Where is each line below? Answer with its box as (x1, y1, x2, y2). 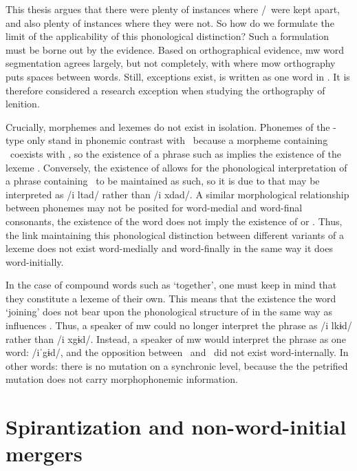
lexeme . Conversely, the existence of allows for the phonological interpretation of (6, 160, 347, 174)
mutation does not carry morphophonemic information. (6, 372, 238, 386)
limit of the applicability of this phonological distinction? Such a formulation (6, 29, 329, 43)
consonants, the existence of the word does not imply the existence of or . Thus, (6, 213, 343, 228)
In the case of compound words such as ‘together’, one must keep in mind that (6, 278, 337, 292)
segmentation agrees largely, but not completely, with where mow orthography (6, 56, 336, 70)
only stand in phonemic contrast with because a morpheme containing (27, 133, 328, 147)
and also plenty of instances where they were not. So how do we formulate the (6, 15, 334, 30)
